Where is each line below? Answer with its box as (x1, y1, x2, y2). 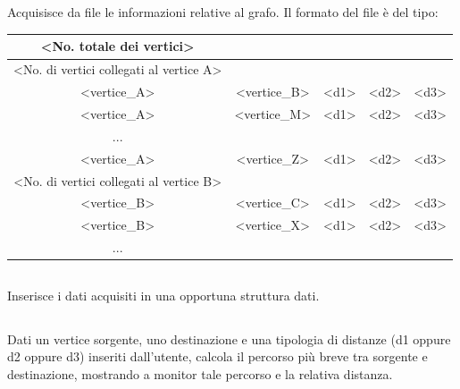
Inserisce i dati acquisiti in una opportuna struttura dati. (7, 285, 320, 304)
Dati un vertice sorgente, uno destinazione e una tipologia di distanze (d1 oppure (7, 329, 451, 348)
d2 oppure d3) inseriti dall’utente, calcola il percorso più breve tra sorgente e (7, 347, 428, 366)
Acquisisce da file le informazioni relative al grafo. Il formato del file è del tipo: (7, 3, 439, 21)
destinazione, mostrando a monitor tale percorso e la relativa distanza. (7, 364, 393, 383)
